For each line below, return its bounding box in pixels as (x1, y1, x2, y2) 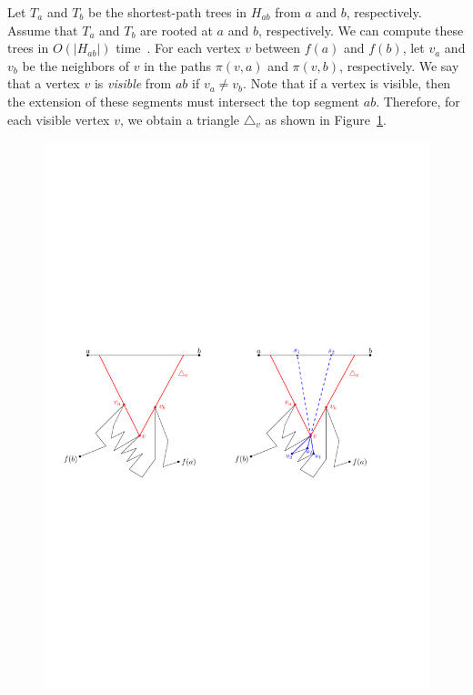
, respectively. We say (339, 56, 459, 75)
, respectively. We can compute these (257, 20, 464, 39)
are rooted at (140, 20, 213, 39)
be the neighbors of (22, 56, 130, 75)
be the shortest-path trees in (87, 3, 247, 21)
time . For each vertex (116, 38, 241, 57)
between (255, 38, 300, 57)
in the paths (144, 56, 212, 75)
